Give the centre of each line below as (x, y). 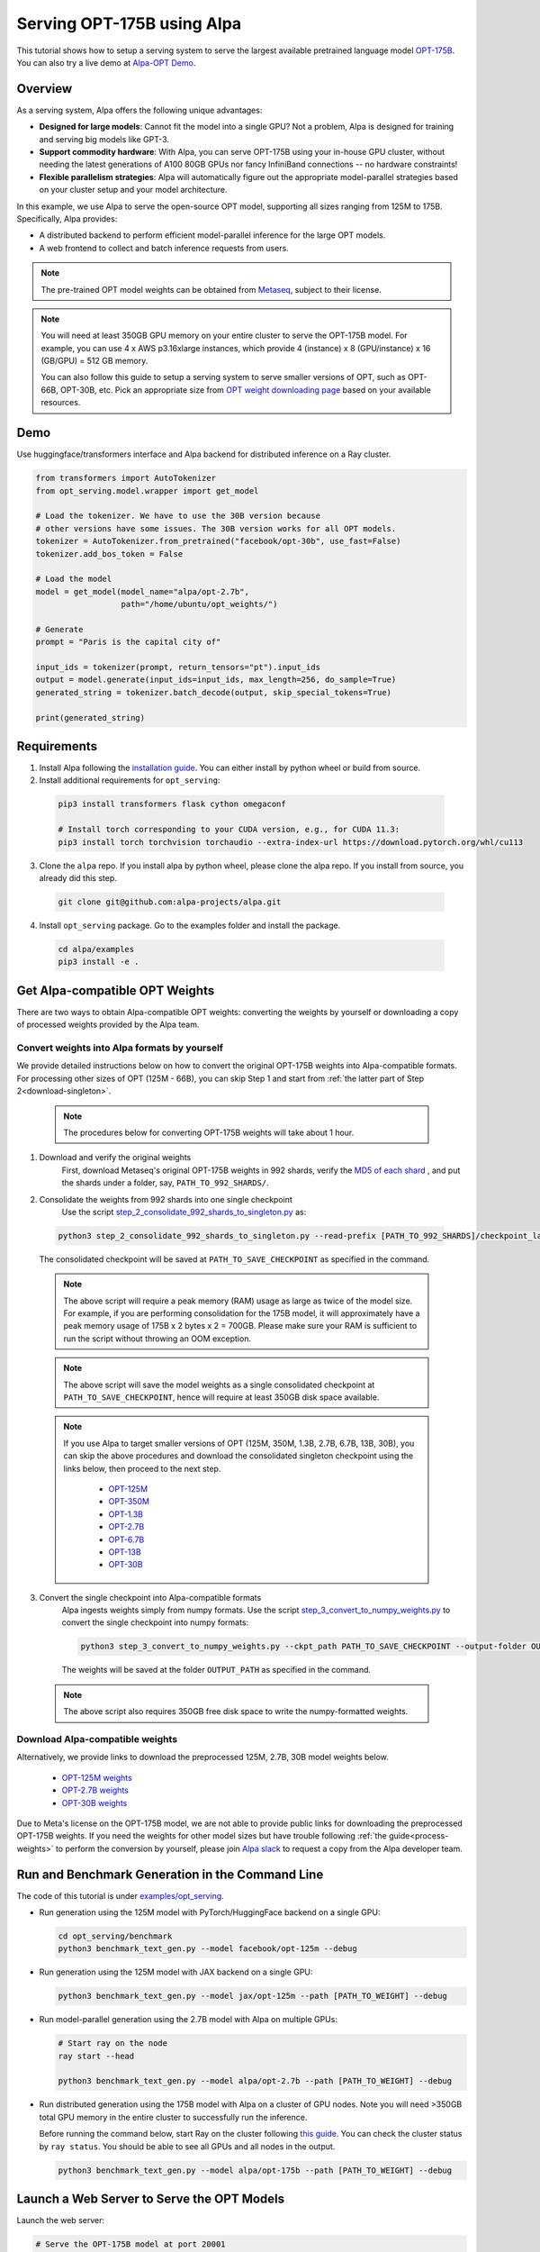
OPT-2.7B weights (95, 1790)
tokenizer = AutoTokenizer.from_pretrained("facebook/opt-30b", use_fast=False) (218, 541)
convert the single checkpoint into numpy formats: (155, 1622)
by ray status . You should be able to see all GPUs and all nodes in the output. (187, 2146)
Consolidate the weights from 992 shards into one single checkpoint (166, 1199)
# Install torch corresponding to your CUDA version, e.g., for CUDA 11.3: (229, 830)
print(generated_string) (90, 717)
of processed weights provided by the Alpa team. (108, 1025)
